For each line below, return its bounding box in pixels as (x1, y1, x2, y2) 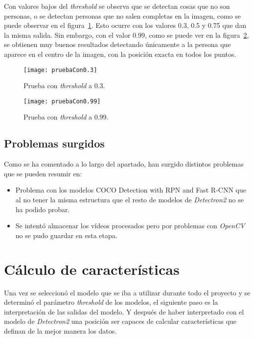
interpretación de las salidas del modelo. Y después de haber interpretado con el (4, 306, 244, 316)
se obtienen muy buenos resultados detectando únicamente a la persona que (4, 39, 231, 49)
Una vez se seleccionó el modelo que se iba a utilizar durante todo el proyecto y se (4, 287, 251, 297)
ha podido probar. (15, 204, 70, 214)
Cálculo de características (4, 259, 180, 279)
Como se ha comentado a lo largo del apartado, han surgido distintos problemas (4, 159, 244, 169)
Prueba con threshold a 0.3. (23, 80, 105, 91)
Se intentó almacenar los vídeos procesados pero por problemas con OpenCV (15, 220, 245, 231)
